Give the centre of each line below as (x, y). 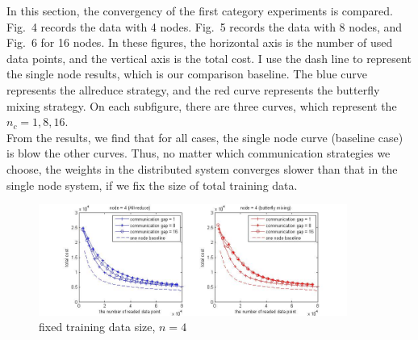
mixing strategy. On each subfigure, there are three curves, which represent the (202, 105)
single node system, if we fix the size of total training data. (152, 185)
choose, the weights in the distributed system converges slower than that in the (202, 168)
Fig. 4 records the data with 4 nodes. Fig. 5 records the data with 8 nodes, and (205, 26)
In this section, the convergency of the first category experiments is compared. (200, 10)
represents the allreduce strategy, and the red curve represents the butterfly (193, 89)
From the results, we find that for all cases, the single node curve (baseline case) (205, 137)
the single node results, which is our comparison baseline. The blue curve (187, 74)
